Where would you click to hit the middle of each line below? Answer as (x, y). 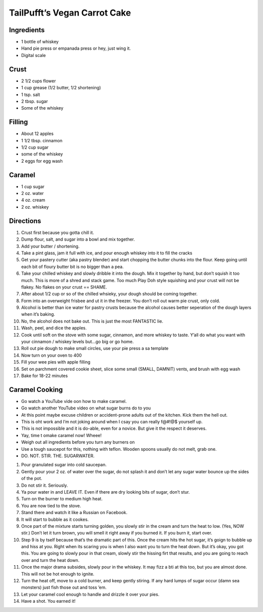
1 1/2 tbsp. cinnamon (42, 140)
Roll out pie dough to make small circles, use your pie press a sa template (95, 348)
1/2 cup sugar (35, 147)
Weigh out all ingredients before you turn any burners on (78, 442)
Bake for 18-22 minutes (45, 376)
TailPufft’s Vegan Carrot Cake (70, 13)
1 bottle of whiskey (40, 42)
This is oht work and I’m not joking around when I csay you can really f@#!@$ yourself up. (112, 422)
